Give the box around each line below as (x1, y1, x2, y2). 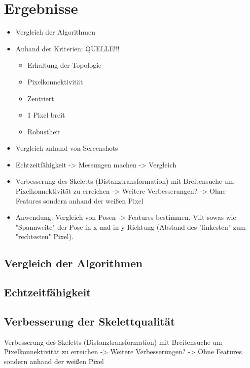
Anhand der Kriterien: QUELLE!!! (15, 43, 120, 53)
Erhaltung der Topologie (27, 60, 102, 70)
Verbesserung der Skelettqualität (4, 313, 175, 328)
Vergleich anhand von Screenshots (15, 143, 118, 153)
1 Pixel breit (27, 110, 65, 120)
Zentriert (27, 93, 54, 103)
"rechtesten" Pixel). (15, 231, 73, 242)
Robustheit (27, 126, 61, 136)
